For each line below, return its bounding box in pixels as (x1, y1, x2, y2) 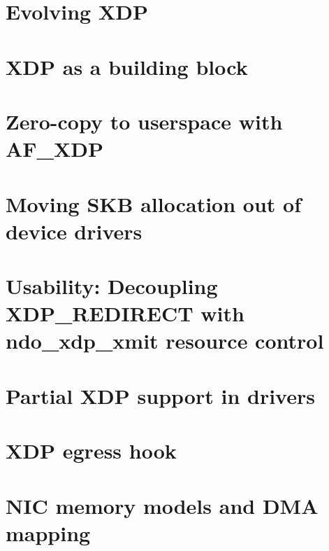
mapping (6, 518, 91, 547)
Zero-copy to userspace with (6, 106, 283, 135)
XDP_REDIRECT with (6, 299, 244, 328)
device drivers (6, 216, 142, 245)
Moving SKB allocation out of (6, 189, 301, 218)
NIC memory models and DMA (6, 491, 319, 519)
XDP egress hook (6, 436, 177, 465)
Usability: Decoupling (6, 272, 218, 300)
